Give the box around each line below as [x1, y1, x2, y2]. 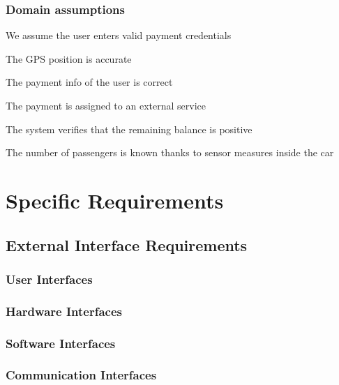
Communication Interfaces [6, 366, 157, 384]
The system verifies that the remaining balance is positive [6, 121, 253, 136]
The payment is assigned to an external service [6, 98, 206, 112]
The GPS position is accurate [6, 51, 132, 66]
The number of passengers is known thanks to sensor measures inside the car [6, 145, 334, 160]
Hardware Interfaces [6, 302, 122, 319]
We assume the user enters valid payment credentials [6, 28, 232, 43]
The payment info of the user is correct [6, 75, 173, 89]
